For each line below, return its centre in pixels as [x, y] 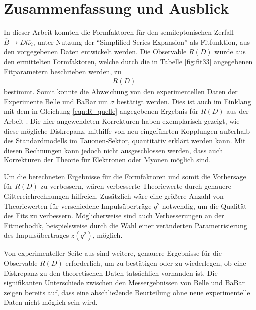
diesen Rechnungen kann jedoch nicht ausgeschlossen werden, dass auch [114, 150]
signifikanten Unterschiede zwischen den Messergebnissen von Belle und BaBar [124, 282]
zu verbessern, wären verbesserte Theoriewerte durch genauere [136, 186]
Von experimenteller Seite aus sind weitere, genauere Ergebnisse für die [113, 253]
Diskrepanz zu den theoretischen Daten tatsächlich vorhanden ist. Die [111, 272]
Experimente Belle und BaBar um [56, 101]
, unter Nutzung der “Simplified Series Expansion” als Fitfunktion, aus [141, 42]
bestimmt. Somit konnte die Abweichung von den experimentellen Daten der [121, 91]
